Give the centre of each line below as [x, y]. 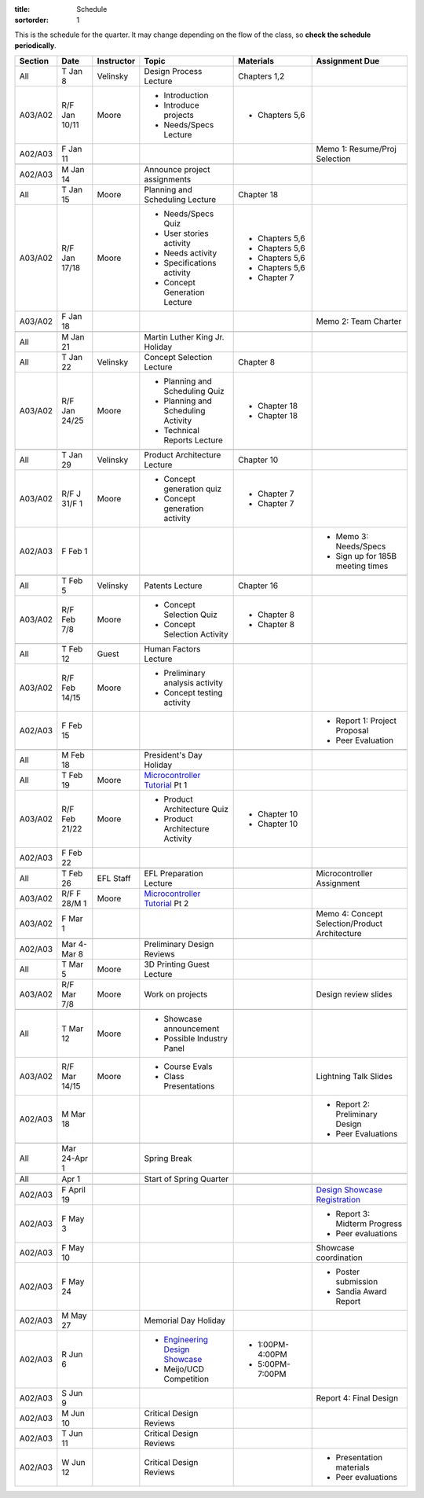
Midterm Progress [369, 1224]
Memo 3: [352, 536]
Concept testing [193, 692]
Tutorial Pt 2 [166, 903]
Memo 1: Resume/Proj [356, 149]
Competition [186, 1379]
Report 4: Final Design [357, 1397]
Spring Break [168, 1158]
